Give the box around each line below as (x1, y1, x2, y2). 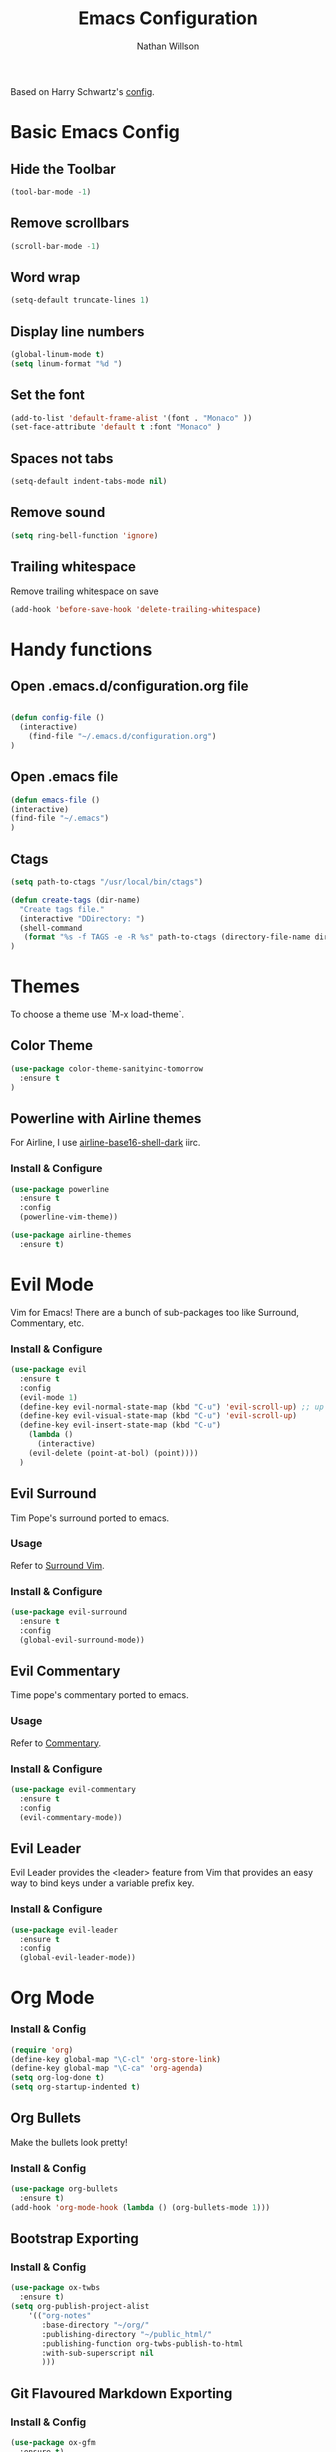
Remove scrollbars (10, 215, 130, 232)
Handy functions (10, 638, 153, 661)
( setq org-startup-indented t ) (10, 2082, 141, 2092)
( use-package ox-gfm (10, 2437, 97, 2447)
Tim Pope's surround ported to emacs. (10, 1512, 170, 1524)
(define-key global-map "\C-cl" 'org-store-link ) (10, 2054, 222, 2064)
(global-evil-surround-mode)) (19, 1635, 145, 1645)
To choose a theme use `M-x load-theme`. (10, 1008, 185, 1021)
